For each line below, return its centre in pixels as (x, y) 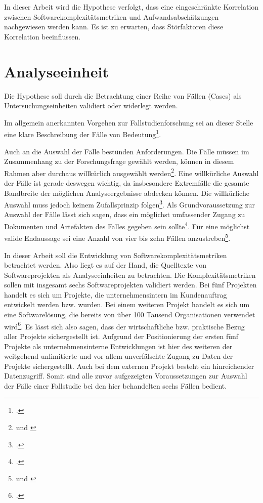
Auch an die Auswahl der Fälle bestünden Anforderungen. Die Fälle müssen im (127, 151)
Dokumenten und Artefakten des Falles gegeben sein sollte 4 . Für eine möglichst (127, 225)
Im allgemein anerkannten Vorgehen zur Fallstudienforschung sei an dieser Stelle (129, 122)
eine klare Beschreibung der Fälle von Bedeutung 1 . (83, 133)
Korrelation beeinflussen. (42, 36)
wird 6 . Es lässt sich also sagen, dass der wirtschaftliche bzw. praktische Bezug (124, 325)
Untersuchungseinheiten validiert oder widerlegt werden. (91, 106)
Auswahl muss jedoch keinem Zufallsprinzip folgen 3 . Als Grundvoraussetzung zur (129, 204)
